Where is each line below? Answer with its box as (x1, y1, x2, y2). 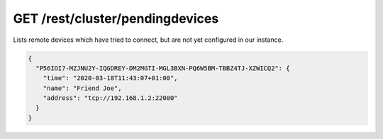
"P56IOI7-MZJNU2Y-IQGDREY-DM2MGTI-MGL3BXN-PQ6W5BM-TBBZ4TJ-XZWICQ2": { (35, 64, 290, 72)
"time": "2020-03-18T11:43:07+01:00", (43, 74, 178, 82)
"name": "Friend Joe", (43, 84, 122, 92)
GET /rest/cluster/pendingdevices (13, 11, 219, 26)
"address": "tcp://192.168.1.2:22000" (43, 94, 178, 102)
